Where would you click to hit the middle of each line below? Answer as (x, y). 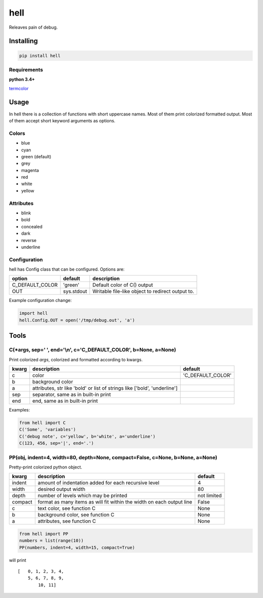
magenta (30, 170)
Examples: (19, 410)
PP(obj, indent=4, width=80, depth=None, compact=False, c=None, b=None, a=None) (113, 457)
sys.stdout (75, 291)
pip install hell (40, 56)
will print (18, 560)
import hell (34, 313)
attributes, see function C (67, 521)
